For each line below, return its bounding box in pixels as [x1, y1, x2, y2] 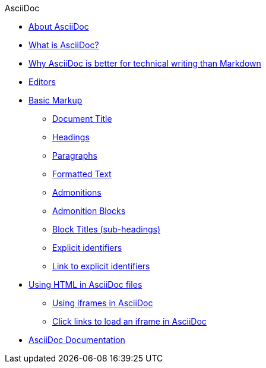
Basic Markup [28, 95, 83, 105]
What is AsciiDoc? [28, 40, 99, 50]
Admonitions [52, 187, 102, 197]
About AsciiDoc [28, 21, 89, 32]
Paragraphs [52, 150, 97, 161]
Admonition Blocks [52, 206, 126, 216]
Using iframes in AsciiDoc [52, 298, 153, 308]
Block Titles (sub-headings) [52, 224, 160, 234]
